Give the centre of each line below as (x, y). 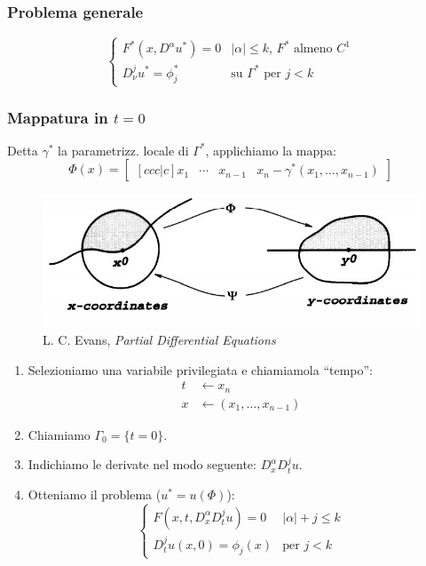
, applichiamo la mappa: (271, 150)
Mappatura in (58, 117)
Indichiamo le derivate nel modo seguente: (142, 464)
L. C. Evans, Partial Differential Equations (159, 340)
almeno (313, 49)
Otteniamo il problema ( (95, 494)
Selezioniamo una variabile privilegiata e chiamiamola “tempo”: (200, 369)
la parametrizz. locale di (123, 150)
